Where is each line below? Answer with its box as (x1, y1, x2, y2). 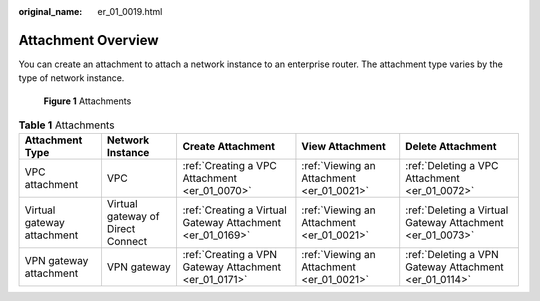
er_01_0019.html (97, 6, 163, 17)
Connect (106, 235, 148, 249)
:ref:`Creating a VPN (182, 248, 278, 262)
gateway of (106, 210, 160, 224)
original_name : (18, 6, 83, 17)
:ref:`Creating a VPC (182, 159, 277, 173)
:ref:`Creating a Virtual (182, 203, 287, 217)
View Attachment (301, 140, 387, 154)
